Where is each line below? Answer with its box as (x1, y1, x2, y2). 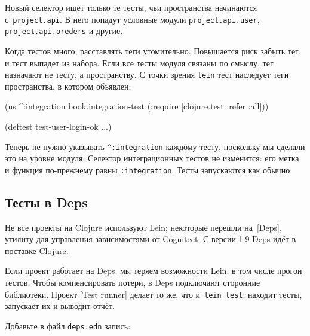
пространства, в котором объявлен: (5, 80, 131, 92)
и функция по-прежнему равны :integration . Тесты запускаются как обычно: (5, 163, 293, 176)
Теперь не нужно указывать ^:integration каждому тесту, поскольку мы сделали (5, 140, 305, 152)
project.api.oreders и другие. (5, 25, 123, 37)
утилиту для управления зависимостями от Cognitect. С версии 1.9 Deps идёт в (5, 233, 296, 245)
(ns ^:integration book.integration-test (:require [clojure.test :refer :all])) (5, 100, 269, 112)
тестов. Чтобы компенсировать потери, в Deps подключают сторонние (5, 276, 260, 289)
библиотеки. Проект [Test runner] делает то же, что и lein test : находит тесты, (5, 288, 302, 300)
